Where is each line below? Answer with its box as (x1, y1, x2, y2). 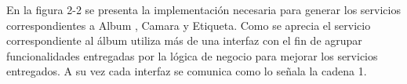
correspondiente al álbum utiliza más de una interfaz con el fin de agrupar (6, 32, 362, 49)
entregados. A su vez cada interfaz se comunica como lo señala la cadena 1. (6, 63, 367, 79)
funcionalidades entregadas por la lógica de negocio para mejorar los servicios (6, 47, 378, 64)
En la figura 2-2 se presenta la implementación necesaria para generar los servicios (6, 2, 401, 17)
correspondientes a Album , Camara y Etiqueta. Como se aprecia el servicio (6, 16, 371, 33)
